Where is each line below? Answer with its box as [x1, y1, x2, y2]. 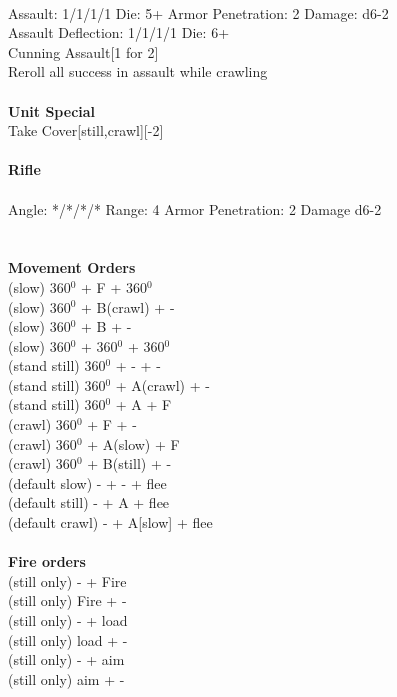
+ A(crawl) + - [115, 374, 210, 395]
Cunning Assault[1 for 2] [8, 41, 159, 62]
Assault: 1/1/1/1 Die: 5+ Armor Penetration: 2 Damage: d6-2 [8, 2, 389, 23]
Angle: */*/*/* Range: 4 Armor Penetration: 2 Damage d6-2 [8, 198, 382, 219]
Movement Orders [8, 257, 136, 278]
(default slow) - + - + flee [8, 472, 167, 493]
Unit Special [8, 100, 96, 121]
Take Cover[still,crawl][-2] [8, 120, 164, 141]
